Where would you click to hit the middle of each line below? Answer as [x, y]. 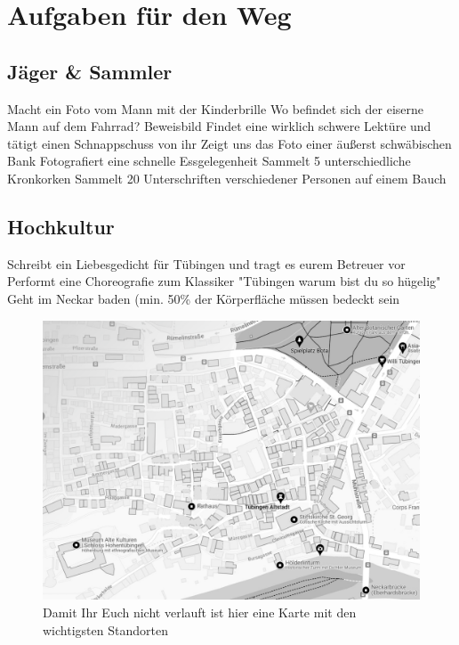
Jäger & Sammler [90, 71]
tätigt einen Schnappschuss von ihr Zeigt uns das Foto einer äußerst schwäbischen [229, 143]
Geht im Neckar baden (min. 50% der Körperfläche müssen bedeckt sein [204, 298]
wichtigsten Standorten [105, 629]
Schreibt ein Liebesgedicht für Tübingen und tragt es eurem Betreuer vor [206, 263]
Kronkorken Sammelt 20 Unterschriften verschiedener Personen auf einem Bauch [227, 178]
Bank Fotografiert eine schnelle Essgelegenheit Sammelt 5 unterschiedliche [209, 161]
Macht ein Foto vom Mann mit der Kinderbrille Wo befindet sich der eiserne [216, 108]
